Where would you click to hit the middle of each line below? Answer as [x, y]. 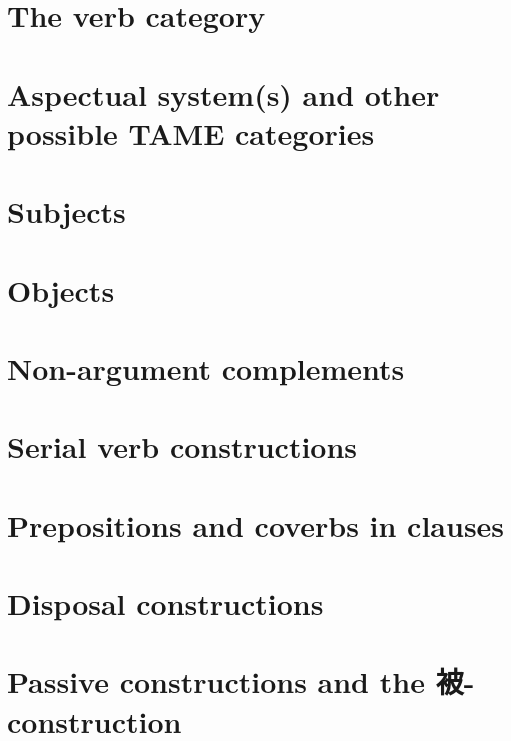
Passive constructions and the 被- [241, 681]
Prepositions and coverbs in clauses [256, 524]
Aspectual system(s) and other [223, 93]
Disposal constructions [165, 603]
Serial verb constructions [182, 446]
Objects [61, 289]
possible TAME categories [191, 132]
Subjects [66, 211]
